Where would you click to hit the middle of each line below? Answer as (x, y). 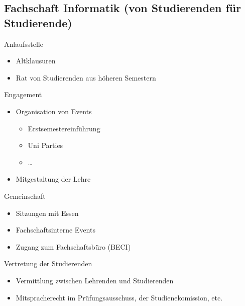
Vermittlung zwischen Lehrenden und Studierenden (95, 280)
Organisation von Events (54, 111)
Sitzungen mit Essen (47, 213)
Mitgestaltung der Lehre (53, 179)
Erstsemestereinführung (64, 128)
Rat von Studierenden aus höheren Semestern (86, 77)
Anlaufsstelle (24, 44)
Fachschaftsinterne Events (55, 230)
